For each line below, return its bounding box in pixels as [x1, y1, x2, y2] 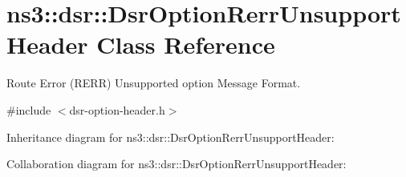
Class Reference [96, 28, 275, 61]
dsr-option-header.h [69, 101, 165, 118]
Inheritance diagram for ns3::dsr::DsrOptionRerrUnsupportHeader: [6, 128, 335, 145]
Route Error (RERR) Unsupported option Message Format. [6, 74, 301, 91]
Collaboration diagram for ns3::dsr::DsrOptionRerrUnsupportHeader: [6, 155, 347, 172]
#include [6, 101, 51, 118]
